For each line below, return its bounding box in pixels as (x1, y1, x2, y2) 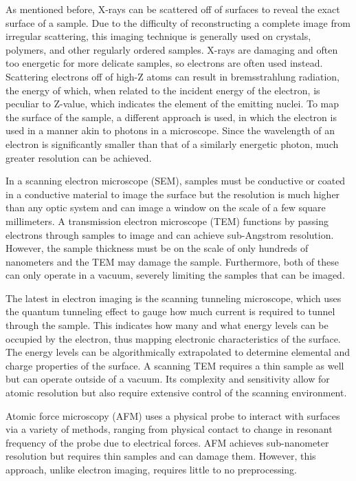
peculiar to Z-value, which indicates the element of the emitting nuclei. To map (5, 96, 340, 111)
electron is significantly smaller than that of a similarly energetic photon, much (5, 136, 339, 151)
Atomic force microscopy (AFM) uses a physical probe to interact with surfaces (5, 408, 340, 423)
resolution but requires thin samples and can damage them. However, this (5, 449, 316, 463)
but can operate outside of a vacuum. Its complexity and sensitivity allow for (5, 372, 330, 386)
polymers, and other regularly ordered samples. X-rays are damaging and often (5, 42, 338, 56)
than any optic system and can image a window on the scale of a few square (5, 200, 326, 215)
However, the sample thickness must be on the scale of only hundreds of (5, 241, 309, 255)
